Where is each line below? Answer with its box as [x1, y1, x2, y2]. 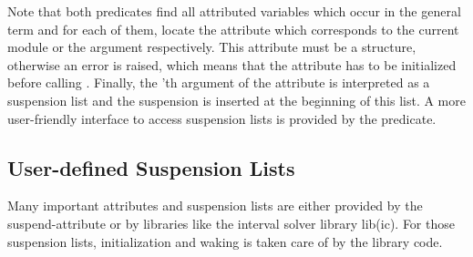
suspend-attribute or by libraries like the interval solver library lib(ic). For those [7, 213, 455, 232]
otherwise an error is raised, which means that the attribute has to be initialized [7, 55, 457, 74]
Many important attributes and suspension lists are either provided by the [7, 196, 423, 215]
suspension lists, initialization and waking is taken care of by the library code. [7, 231, 443, 251]
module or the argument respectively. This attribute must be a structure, [7, 37, 416, 57]
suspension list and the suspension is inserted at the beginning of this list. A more [7, 90, 466, 109]
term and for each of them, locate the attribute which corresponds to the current [7, 19, 459, 38]
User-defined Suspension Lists [7, 153, 295, 181]
